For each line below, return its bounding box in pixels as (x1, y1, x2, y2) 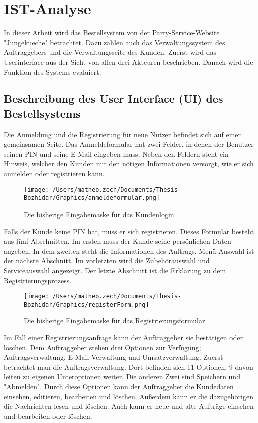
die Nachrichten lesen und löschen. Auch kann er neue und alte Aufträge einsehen (4, 401, 254, 411)
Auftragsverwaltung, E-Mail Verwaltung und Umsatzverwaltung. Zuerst (4, 352, 223, 362)
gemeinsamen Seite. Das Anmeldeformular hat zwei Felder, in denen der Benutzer (4, 139, 254, 149)
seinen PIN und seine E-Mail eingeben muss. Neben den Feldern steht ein (4, 148, 229, 159)
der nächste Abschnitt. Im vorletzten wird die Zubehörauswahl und (4, 255, 210, 266)
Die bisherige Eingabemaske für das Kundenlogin (24, 208, 174, 219)
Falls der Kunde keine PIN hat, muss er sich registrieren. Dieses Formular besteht (4, 226, 254, 236)
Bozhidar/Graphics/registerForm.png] (24, 301, 149, 308)
